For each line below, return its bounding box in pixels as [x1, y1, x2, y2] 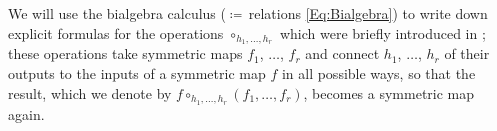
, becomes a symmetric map [303, 82, 475, 103]
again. [8, 103, 45, 124]
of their [444, 43, 490, 64]
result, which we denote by [8, 82, 172, 103]
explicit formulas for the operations [8, 22, 224, 43]
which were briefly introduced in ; [279, 22, 486, 43]
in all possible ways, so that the [281, 63, 476, 84]
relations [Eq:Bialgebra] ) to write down [248, 3, 488, 23]
